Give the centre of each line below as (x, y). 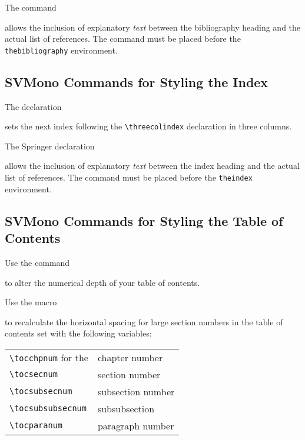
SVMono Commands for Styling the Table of (144, 220)
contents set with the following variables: (78, 333)
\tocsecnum (34, 374)
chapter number (130, 357)
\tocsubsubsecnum (48, 409)
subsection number (136, 391)
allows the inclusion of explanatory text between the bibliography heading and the (153, 27)
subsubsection (126, 408)
